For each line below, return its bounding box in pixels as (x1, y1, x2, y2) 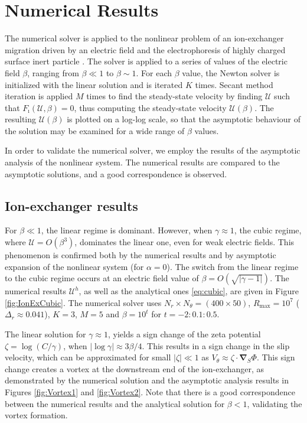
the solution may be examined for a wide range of (5, 124, 185, 136)
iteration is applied (5, 90, 73, 102)
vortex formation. (5, 409, 68, 421)
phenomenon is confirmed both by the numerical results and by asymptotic (5, 249, 276, 261)
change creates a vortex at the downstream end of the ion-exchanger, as (5, 362, 264, 375)
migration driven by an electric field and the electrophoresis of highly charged (5, 43, 286, 56)
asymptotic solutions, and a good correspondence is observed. (5, 167, 227, 180)
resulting (5, 113, 37, 125)
